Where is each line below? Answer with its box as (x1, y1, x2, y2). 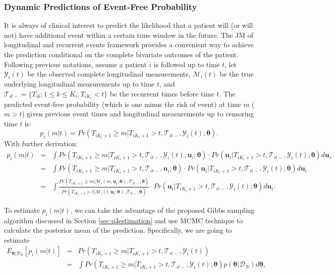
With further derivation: (4, 138, 78, 149)
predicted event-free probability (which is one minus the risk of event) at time (4, 98, 241, 109)
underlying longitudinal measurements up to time (4, 78, 155, 89)
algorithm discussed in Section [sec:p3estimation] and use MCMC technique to (4, 215, 243, 225)
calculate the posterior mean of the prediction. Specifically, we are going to (4, 225, 232, 235)
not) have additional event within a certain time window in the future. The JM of (4, 29, 253, 40)
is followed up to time (154, 59, 220, 69)
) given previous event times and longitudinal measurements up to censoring (22, 108, 254, 119)
